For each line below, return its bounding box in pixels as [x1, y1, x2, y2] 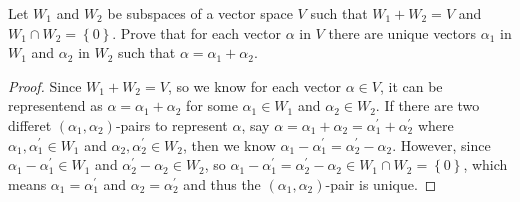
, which [463, 154, 508, 175]
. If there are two [375, 95, 480, 116]
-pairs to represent [115, 114, 228, 135]
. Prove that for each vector [112, 22, 281, 43]
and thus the [183, 173, 261, 194]
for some [186, 95, 238, 116]
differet [8, 114, 52, 135]
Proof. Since [8, 75, 82, 96]
